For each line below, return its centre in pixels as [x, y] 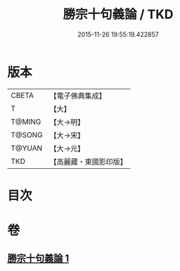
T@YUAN [27, 148]
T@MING [26, 122]
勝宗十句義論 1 [38, 259]
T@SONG [27, 134]
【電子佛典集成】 [78, 96]
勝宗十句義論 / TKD [118, 14]
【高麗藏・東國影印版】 [89, 161]
